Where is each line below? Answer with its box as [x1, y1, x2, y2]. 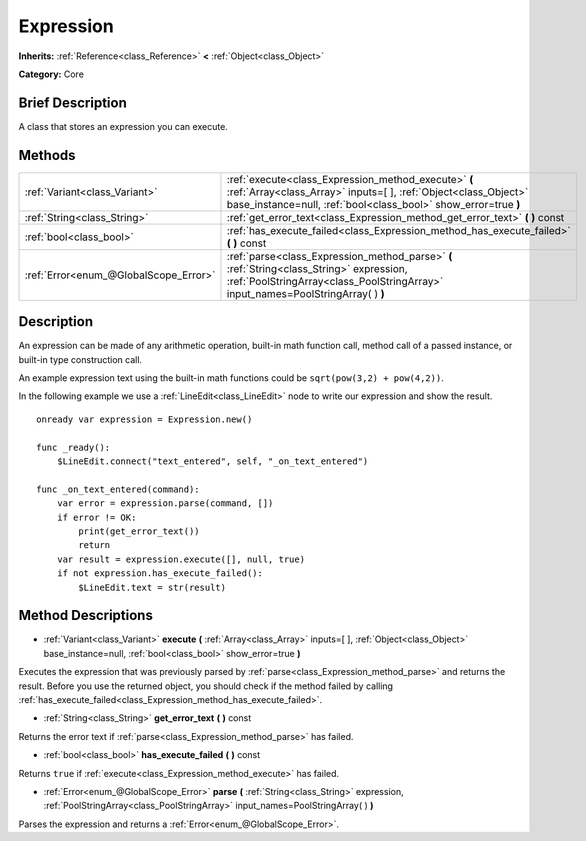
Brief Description [18, 94, 127, 111]
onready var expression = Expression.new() [36, 413, 253, 425]
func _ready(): [36, 441, 111, 453]
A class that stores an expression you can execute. [18, 120, 229, 132]
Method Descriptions [18, 607, 154, 624]
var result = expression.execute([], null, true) [56, 553, 305, 565]
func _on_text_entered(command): [36, 483, 200, 495]
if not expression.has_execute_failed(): [56, 568, 264, 579]
